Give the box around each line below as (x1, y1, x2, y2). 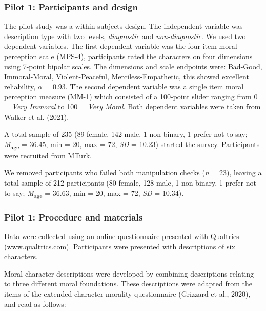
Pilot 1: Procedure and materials (4, 210, 143, 223)
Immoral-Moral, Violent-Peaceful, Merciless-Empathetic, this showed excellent (4, 71, 249, 82)
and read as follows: (4, 298, 66, 309)
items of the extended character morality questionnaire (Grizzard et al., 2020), (4, 288, 251, 299)
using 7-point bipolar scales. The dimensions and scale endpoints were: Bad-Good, (4, 61, 262, 71)
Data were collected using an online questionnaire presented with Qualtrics (4, 231, 239, 241)
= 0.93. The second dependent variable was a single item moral (45, 81, 244, 92)
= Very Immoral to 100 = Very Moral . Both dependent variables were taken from (4, 101, 261, 112)
